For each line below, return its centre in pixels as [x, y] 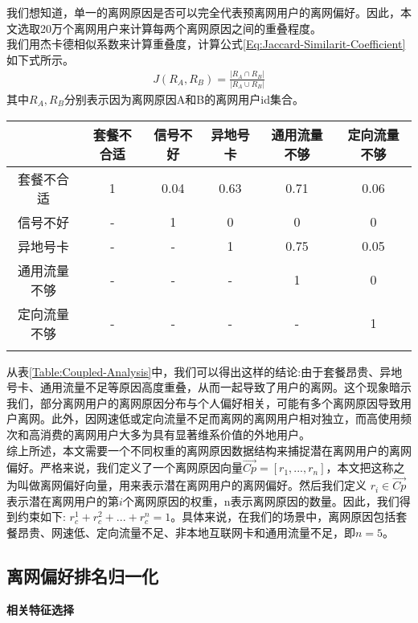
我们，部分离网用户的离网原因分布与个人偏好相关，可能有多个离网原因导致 [203, 402]
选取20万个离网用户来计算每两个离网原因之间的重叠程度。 [169, 28]
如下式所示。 [40, 59]
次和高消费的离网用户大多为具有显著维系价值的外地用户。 [158, 434]
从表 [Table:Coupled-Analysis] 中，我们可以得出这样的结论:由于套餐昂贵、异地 [205, 371]
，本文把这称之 [365, 467]
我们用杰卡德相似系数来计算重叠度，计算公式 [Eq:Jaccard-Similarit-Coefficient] [206, 44]
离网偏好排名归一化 [82, 575]
